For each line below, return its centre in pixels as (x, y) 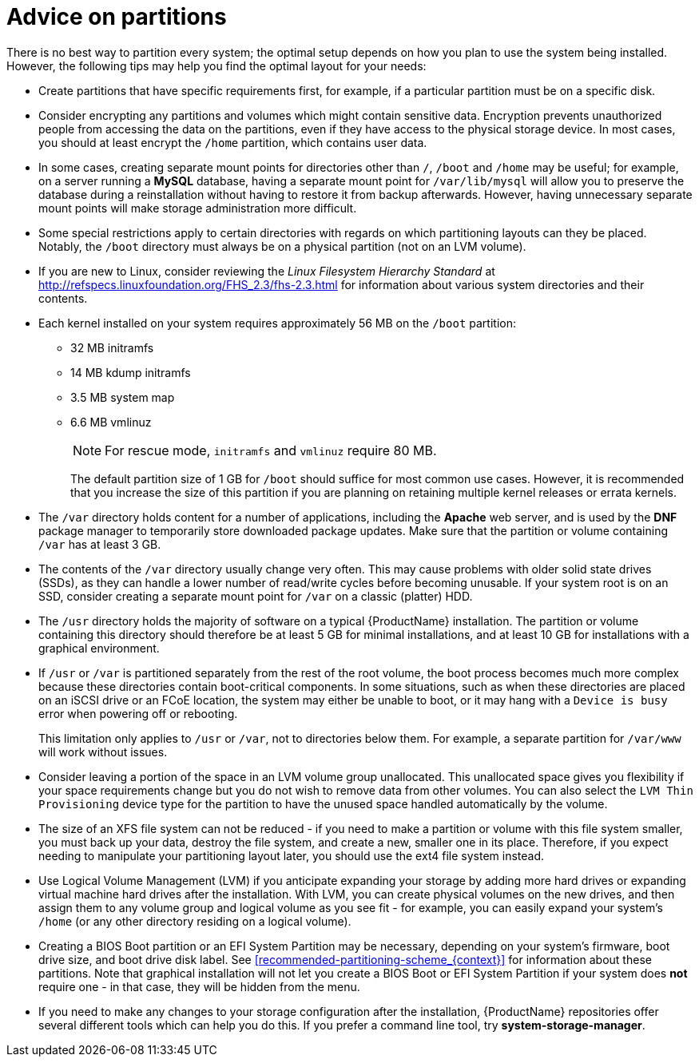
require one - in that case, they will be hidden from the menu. (199, 986)
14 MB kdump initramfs (131, 372)
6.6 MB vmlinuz (111, 422)
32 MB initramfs (112, 347)
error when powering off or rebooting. (138, 713)
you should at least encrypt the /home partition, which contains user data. (233, 142)
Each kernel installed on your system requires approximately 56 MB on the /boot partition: (277, 323)
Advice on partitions (117, 17)
